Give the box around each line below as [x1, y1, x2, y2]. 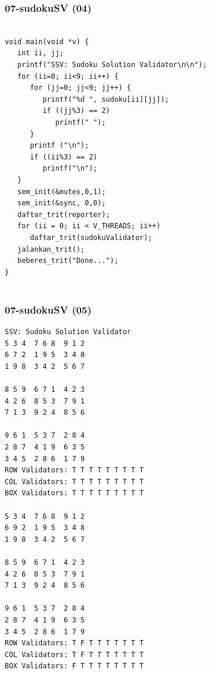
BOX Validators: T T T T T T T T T [5, 489, 144, 498]
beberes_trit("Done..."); [17, 256, 119, 265]
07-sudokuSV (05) [5, 302, 92, 316]
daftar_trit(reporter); [17, 210, 110, 219]
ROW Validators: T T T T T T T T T [5, 466, 144, 475]
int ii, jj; [17, 49, 64, 58]
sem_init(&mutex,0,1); [17, 187, 106, 196]
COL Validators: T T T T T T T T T [5, 477, 144, 486]
